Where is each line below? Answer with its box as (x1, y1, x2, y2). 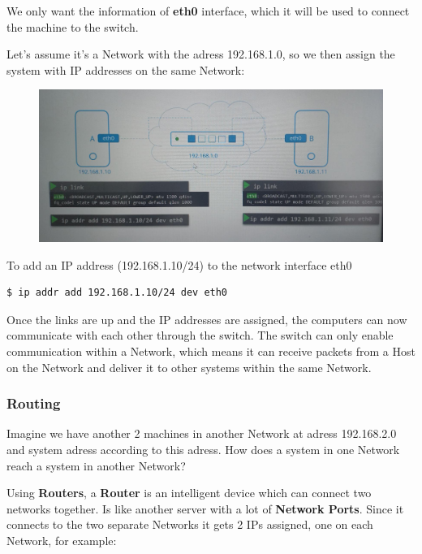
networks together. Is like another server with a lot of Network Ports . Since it (6, 500, 404, 517)
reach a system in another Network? (6, 457, 186, 474)
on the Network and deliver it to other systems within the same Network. (6, 358, 372, 375)
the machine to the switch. (6, 18, 139, 35)
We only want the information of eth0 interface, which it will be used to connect (6, 2, 410, 19)
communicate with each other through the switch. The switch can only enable (6, 327, 394, 344)
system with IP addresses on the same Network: (6, 61, 245, 78)
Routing (6, 393, 61, 413)
